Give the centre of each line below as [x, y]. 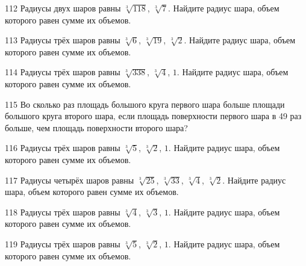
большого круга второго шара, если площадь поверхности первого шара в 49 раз [153, 116]
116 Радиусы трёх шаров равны [63, 148]
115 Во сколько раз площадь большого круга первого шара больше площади [145, 104]
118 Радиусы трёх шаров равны [63, 212]
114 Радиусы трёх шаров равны [63, 72]
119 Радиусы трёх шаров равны [63, 243]
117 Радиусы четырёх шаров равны [70, 180]
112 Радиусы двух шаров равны [63, 8]
